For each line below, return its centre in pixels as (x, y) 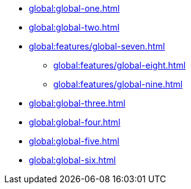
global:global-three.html (77, 103)
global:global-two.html (74, 27)
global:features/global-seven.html (97, 46)
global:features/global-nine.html (118, 84)
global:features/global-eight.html (120, 65)
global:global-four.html (75, 122)
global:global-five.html (74, 141)
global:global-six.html (73, 160)
